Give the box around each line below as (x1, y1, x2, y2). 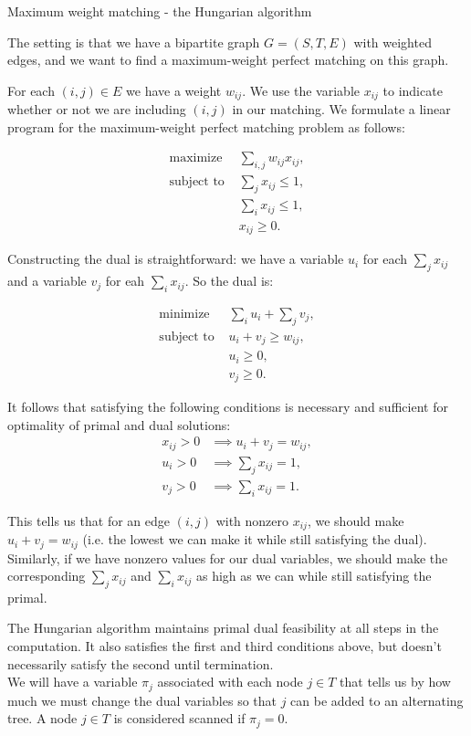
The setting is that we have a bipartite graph (7, 32, 260, 51)
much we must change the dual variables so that (7, 690, 277, 710)
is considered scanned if (113, 709, 246, 728)
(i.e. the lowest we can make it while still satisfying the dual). (82, 530, 427, 549)
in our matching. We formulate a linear (232, 100, 451, 119)
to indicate (382, 80, 443, 100)
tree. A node (7, 709, 78, 728)
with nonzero (215, 510, 289, 530)
